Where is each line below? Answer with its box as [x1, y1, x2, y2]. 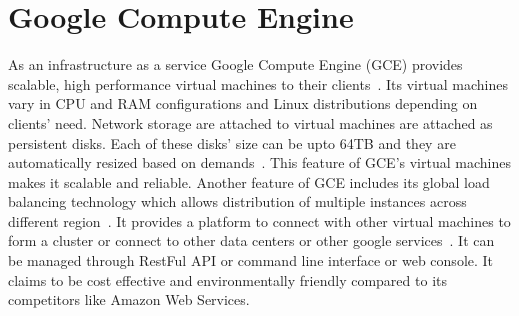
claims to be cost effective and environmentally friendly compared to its [8, 269, 447, 290]
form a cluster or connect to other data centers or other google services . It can [8, 230, 495, 251]
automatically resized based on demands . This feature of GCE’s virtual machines [8, 152, 511, 173]
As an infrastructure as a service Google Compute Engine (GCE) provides [8, 54, 463, 75]
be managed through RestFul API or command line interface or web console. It [8, 250, 494, 271]
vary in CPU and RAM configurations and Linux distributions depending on [8, 93, 478, 114]
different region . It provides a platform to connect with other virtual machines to [8, 210, 511, 231]
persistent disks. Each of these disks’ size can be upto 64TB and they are [8, 132, 456, 153]
